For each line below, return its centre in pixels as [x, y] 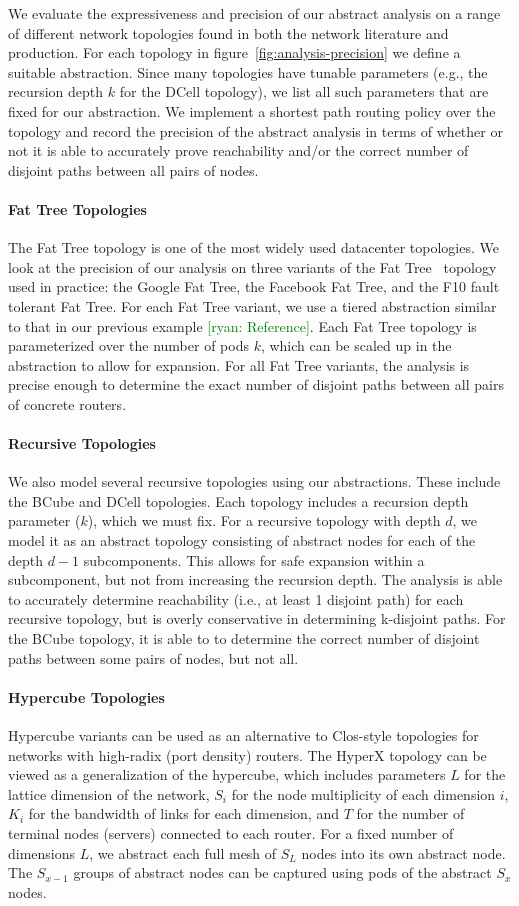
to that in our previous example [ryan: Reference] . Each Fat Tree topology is [242, 325]
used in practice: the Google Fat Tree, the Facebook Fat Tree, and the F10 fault [254, 286]
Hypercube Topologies [86, 696]
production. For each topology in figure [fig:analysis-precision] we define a [234, 52]
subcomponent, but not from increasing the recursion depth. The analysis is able [255, 579]
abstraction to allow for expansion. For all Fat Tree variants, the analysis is [239, 364]
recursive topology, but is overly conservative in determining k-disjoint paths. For [257, 618]
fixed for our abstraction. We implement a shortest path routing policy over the [252, 110]
